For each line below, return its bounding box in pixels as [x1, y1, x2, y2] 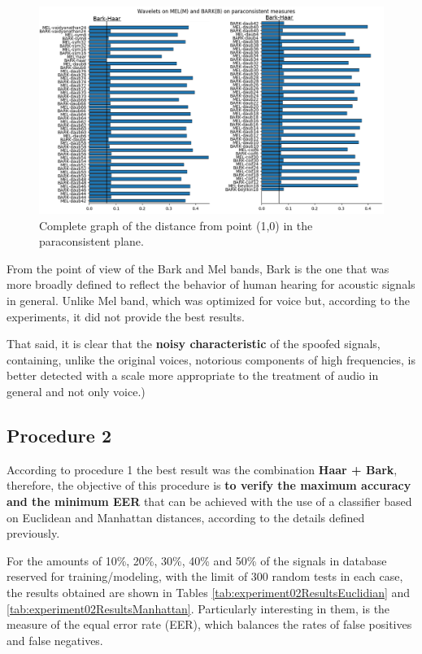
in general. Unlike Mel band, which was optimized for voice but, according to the [7, 292, 411, 309]
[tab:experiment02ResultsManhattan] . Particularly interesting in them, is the [7, 599, 390, 617]
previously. [7, 525, 60, 542]
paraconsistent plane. [39, 233, 144, 250]
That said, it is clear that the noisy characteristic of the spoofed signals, [7, 335, 381, 352]
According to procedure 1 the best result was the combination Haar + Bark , [7, 460, 398, 477]
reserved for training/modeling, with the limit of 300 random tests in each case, [7, 568, 403, 585]
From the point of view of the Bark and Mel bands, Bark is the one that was [7, 259, 389, 277]
